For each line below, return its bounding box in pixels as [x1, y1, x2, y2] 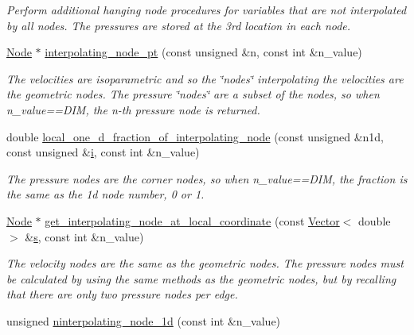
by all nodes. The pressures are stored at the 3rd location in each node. [6, 17, 351, 33]
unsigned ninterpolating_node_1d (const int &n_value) [6, 312, 281, 329]
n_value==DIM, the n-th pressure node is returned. [6, 101, 260, 117]
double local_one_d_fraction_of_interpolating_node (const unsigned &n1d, [6, 128, 385, 144]
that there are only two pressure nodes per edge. [6, 286, 238, 302]
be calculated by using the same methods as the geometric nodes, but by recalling [6, 270, 396, 287]
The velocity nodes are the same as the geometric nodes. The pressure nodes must [6, 255, 404, 271]
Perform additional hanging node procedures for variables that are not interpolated [6, 2, 407, 17]
